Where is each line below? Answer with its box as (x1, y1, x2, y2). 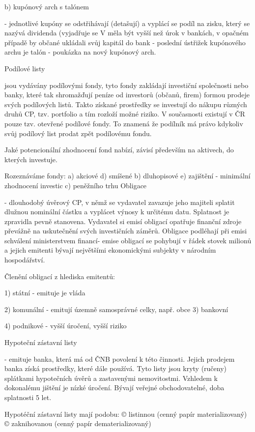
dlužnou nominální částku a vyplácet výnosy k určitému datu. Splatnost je (4, 206, 229, 217)
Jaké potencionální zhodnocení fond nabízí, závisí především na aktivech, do (4, 144, 234, 155)
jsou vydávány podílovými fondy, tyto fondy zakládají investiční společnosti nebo (4, 80, 249, 90)
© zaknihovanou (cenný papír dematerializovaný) (4, 418, 151, 429)
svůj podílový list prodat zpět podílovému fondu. (4, 128, 152, 138)
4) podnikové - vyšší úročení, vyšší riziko (4, 320, 127, 331)
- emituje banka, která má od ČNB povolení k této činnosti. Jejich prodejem (4, 353, 235, 364)
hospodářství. (4, 255, 45, 265)
